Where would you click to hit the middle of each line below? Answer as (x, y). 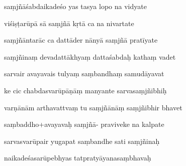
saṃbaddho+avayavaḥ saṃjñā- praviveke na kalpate (84, 124)
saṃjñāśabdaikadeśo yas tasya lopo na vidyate (75, 6)
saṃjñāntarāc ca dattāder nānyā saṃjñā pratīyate (81, 40)
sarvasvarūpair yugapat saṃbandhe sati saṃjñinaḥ (82, 141)
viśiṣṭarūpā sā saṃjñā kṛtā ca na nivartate (69, 23)
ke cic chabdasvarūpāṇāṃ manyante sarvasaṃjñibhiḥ (85, 90)
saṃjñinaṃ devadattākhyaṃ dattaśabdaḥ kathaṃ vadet (90, 56)
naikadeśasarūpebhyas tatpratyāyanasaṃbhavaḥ (78, 158)
